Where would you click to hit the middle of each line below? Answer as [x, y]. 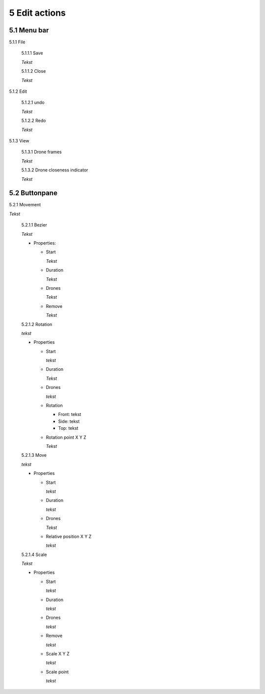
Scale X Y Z [58, 654]
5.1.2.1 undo [33, 103]
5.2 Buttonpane [33, 193]
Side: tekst [69, 421]
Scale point [57, 672]
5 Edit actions [38, 13]
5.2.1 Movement [25, 205]
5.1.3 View [19, 140]
